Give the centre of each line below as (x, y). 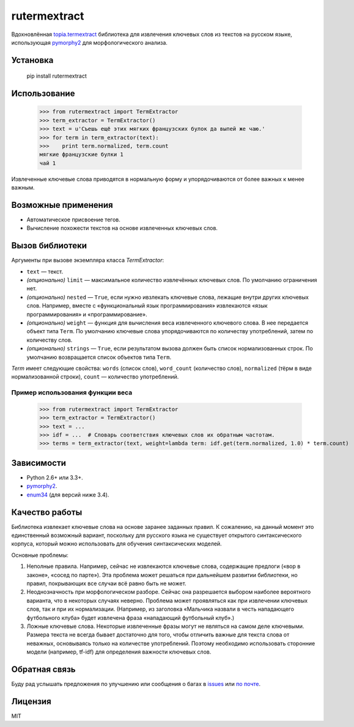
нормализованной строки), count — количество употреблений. (95, 377)
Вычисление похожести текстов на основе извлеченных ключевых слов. (122, 228)
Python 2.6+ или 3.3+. (55, 478)
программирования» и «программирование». (87, 314)
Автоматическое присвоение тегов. (73, 220)
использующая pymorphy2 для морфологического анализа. (90, 42)
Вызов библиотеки (49, 245)
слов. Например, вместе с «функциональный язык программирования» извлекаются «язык (147, 306)
